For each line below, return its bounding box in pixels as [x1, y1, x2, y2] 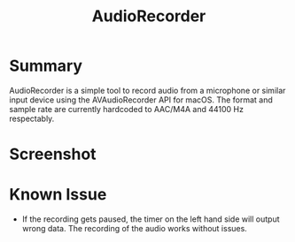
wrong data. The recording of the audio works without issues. [21, 223, 248, 234]
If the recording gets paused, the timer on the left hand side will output [21, 214, 281, 224]
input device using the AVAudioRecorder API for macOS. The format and [9, 95, 273, 105]
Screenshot [9, 144, 97, 164]
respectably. [9, 113, 55, 124]
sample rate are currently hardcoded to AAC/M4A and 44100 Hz [9, 103, 244, 114]
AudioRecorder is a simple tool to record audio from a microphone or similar [9, 85, 286, 95]
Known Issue [9, 185, 107, 205]
